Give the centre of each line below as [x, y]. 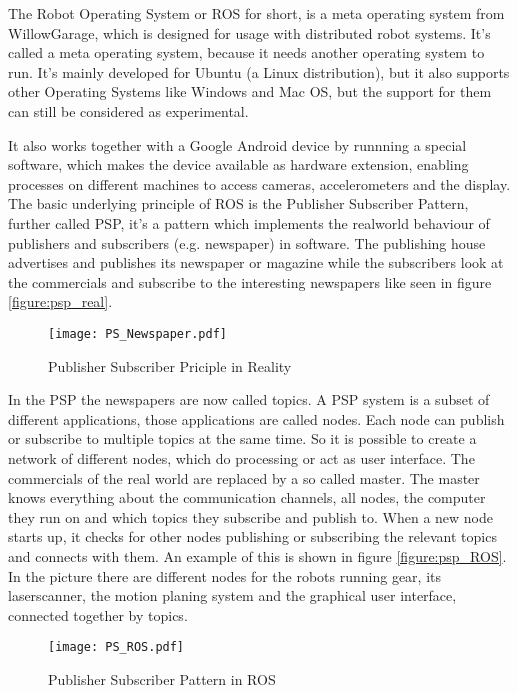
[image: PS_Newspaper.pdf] [137, 333]
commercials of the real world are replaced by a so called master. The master [244, 477]
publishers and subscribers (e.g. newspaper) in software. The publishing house [247, 242]
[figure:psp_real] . [60, 301]
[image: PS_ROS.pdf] [116, 647]
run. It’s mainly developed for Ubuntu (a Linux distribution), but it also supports [259, 71]
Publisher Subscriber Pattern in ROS [162, 678]
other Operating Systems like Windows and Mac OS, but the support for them [250, 91]
